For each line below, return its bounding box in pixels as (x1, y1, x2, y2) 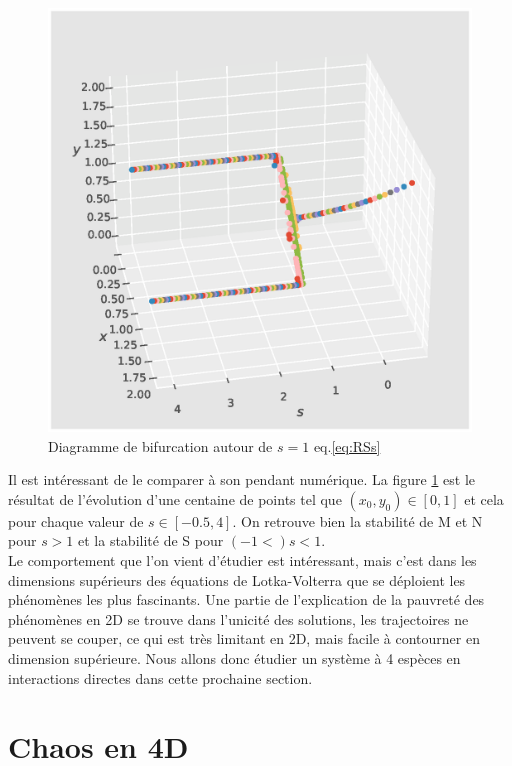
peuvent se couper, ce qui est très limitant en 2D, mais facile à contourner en (8, 628, 480, 649)
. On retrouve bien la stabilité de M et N (232, 510, 483, 531)
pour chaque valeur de (8, 510, 144, 531)
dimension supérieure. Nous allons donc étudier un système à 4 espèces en (8, 647, 461, 668)
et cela (464, 488, 504, 509)
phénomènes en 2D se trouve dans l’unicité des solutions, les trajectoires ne (8, 608, 469, 629)
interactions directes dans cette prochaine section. (8, 667, 313, 688)
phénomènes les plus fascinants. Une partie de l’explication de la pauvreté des (8, 589, 485, 610)
